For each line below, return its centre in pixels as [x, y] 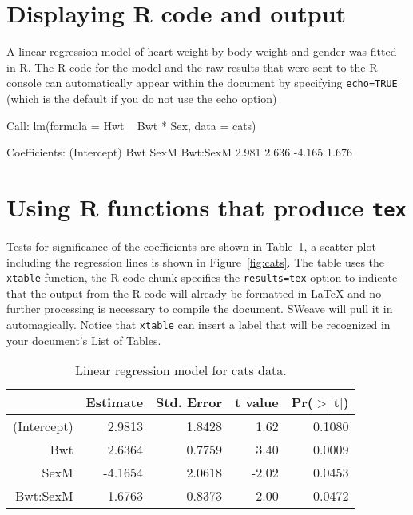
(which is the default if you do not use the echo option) [142, 98]
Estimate [115, 402]
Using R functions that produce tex [206, 206]
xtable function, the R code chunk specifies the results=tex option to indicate [202, 277]
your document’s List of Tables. [84, 340]
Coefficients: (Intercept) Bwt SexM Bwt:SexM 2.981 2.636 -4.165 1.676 [179, 152]
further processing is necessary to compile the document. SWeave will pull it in [200, 309]
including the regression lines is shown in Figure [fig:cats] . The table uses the [196, 261]
